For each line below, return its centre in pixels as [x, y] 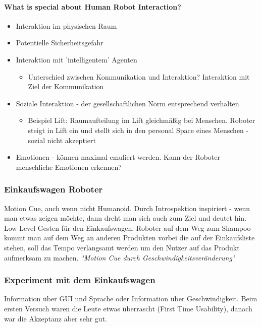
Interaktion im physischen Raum [66, 25]
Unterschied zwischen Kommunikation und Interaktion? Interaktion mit [139, 76]
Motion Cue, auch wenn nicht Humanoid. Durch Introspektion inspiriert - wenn [127, 208]
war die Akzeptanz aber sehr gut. [56, 318]
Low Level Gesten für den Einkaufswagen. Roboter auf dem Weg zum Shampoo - [130, 227]
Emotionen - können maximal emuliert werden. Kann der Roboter [118, 157]
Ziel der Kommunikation [66, 86]
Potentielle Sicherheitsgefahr [60, 43]
